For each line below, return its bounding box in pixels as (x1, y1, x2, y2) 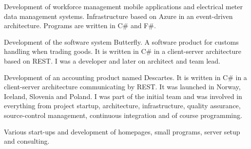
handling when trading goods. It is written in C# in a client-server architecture (4, 46, 241, 56)
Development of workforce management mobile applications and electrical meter (4, 1, 243, 11)
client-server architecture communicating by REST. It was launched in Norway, (4, 82, 241, 92)
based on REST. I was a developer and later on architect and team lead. (4, 55, 220, 66)
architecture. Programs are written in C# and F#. (4, 20, 156, 31)
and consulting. (4, 136, 50, 146)
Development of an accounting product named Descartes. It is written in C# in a (4, 72, 247, 82)
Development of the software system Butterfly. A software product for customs (4, 36, 239, 47)
